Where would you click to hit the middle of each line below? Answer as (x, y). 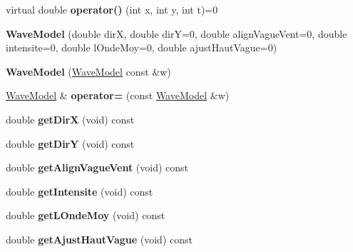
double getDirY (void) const (70, 143)
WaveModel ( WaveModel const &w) (88, 71)
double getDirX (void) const (70, 119)
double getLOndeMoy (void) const (86, 215)
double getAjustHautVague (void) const (99, 239)
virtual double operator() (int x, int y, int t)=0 (112, 9)
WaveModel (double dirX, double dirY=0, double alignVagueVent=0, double (176, 33)
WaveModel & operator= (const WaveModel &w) (118, 95)
